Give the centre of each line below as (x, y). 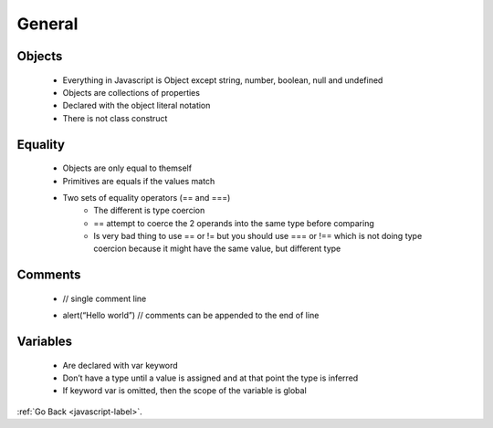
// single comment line (105, 298)
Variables (45, 342)
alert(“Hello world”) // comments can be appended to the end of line (191, 316)
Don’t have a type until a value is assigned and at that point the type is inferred (210, 378)
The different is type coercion (149, 211)
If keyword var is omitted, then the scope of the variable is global (185, 391)
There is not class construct (115, 118)
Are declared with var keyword (120, 365)
